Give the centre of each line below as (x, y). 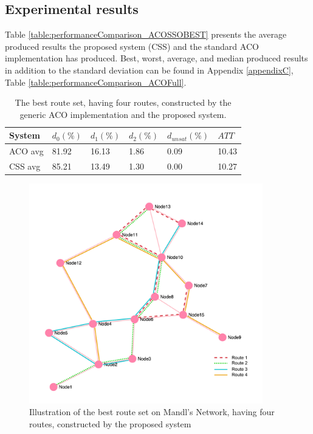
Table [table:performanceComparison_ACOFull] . (96, 82)
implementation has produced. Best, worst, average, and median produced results (156, 58)
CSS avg (25, 166)
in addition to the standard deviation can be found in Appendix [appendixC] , (149, 70)
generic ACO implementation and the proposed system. (123, 114)
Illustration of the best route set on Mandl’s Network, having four (152, 412)
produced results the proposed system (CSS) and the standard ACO (132, 46)
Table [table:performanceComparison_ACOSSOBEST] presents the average (146, 34)
